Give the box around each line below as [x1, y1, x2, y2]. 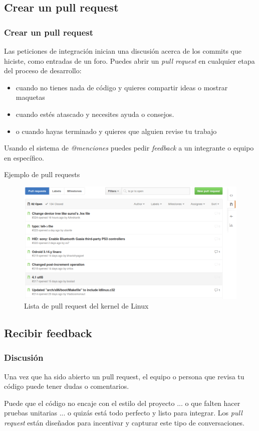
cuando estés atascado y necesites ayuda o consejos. [16, 108, 174, 119]
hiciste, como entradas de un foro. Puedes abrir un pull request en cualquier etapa [4, 55, 255, 66]
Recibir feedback [4, 325, 92, 341]
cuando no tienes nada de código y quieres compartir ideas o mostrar [16, 82, 228, 92]
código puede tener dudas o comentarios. [4, 381, 129, 391]
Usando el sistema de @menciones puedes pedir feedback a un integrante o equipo [4, 142, 254, 153]
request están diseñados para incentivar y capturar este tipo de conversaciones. [4, 417, 244, 428]
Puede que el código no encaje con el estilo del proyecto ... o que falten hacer [4, 397, 240, 408]
